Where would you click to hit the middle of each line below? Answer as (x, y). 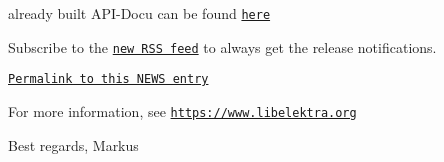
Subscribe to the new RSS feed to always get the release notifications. (222, 46)
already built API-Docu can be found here (139, 13)
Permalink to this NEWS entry (108, 79)
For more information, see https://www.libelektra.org (182, 110)
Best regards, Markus (73, 144)
